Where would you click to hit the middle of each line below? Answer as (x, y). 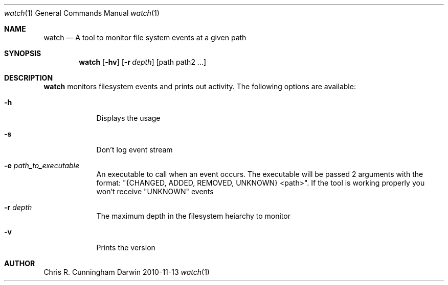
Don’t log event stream (135, 150)
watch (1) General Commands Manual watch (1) (82, 13)
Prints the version (126, 248)
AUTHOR (20, 263)
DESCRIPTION (29, 78)
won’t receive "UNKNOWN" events (155, 191)
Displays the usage (128, 118)
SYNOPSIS (23, 53)
